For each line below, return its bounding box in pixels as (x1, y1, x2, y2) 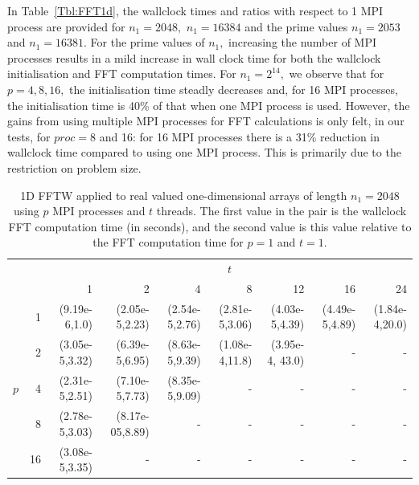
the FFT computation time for (92, 234, 244, 251)
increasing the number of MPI (228, 34, 377, 51)
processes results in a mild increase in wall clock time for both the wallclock (7, 49, 381, 66)
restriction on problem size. (7, 159, 142, 176)
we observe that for (289, 65, 384, 82)
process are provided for (7, 18, 125, 35)
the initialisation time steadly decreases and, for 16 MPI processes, (69, 80, 398, 97)
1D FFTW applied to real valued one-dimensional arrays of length (20, 186, 347, 203)
